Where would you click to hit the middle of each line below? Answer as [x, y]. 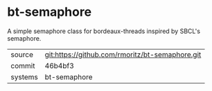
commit [23, 65]
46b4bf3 [59, 65]
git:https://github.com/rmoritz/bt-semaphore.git [123, 54]
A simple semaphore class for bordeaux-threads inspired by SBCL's [104, 31]
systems [24, 77]
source [22, 54]
